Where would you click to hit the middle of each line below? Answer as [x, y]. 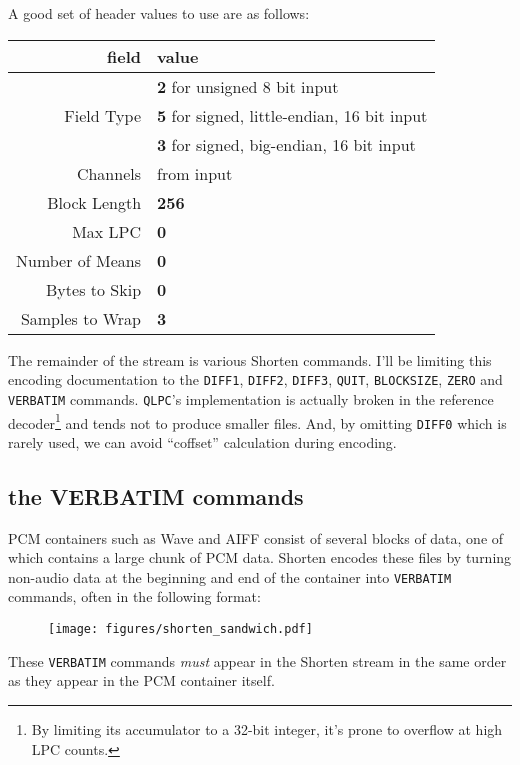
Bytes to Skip [94, 289]
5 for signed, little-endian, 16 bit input [292, 115]
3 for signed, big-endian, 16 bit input [286, 144]
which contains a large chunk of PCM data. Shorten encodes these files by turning [260, 557]
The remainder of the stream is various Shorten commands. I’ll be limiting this [250, 359]
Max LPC [107, 231]
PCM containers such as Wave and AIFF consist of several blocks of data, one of [256, 537]
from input [195, 173]
